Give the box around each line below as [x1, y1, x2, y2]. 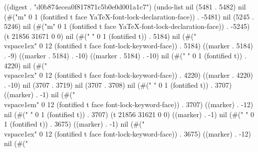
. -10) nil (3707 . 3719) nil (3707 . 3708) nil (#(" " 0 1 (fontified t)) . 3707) [4, 79, 232, 90]
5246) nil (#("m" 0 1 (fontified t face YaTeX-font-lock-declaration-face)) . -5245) [4, 21, 250, 31]
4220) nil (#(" [4, 60, 47, 70]
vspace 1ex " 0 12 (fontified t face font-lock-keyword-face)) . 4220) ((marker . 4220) [4, 70, 253, 80]
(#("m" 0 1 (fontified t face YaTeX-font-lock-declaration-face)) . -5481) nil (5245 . [4, 11, 254, 21]
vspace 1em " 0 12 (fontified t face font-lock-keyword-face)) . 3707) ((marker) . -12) [4, 99, 254, 109]
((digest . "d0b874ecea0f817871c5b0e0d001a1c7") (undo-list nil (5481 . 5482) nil [4, 1, 246, 11]
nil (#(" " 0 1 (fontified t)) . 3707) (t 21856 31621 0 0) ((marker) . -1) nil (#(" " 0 [4, 109, 254, 119]
